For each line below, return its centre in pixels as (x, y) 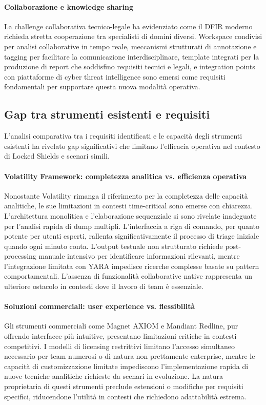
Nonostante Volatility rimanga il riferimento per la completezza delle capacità (126, 195)
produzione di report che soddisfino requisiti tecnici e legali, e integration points (130, 66)
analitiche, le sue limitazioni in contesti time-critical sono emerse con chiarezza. (129, 206)
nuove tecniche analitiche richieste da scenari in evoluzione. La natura (114, 376)
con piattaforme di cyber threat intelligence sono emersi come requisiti (115, 76)
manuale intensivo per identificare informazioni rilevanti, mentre (139, 256)
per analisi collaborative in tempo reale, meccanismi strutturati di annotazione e (130, 46)
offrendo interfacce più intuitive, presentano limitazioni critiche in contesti (120, 336)
